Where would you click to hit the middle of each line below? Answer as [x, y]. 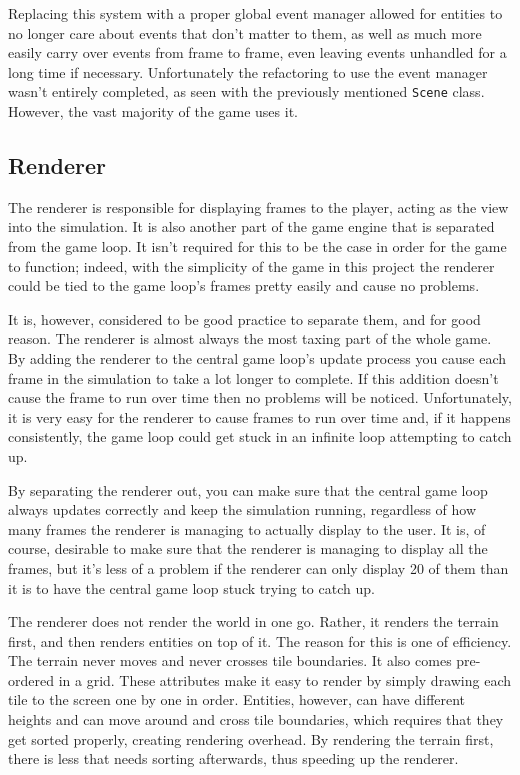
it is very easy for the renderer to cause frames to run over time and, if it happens [259, 416]
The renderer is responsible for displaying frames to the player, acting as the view [258, 206]
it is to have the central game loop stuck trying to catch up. [191, 587]
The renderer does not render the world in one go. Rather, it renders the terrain [253, 621]
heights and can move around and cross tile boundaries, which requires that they [256, 719]
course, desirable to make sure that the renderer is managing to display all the [248, 548]
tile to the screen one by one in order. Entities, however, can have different [237, 699]
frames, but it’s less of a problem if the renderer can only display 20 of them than [258, 567]
